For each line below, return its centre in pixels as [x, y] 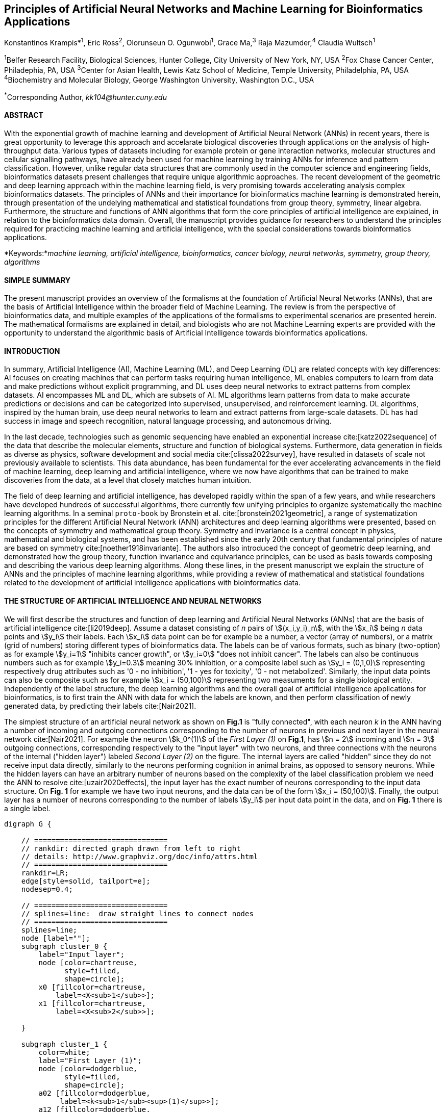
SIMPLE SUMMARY [37, 280]
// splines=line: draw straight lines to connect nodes [137, 913]
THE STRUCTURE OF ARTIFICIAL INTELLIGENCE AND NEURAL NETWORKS [133, 601]
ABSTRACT [24, 115]
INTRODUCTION [32, 351]
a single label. [27, 808]
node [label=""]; [56, 938]
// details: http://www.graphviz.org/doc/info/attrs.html [140, 856]
